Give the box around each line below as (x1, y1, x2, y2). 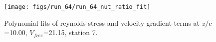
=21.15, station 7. (43, 27, 98, 38)
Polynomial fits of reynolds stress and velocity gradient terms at (4, 17, 200, 28)
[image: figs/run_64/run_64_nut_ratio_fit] (4, 3, 151, 10)
